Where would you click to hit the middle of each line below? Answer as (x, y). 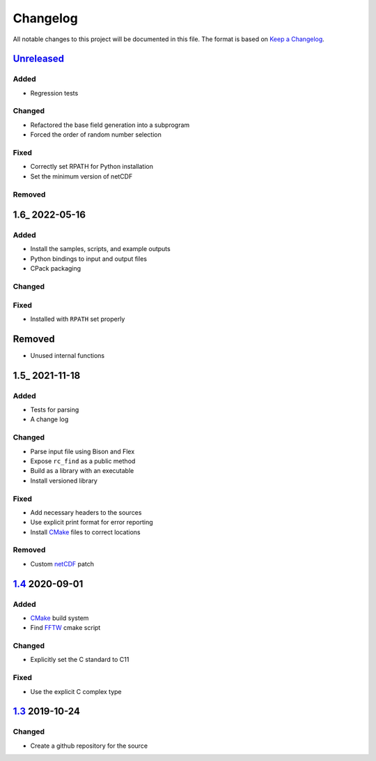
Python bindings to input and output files (89, 259)
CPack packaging (56, 269)
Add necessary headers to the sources (86, 512)
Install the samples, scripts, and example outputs (100, 249)
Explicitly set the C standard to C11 (80, 660)
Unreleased (39, 59)
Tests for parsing (55, 410)
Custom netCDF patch (62, 564)
